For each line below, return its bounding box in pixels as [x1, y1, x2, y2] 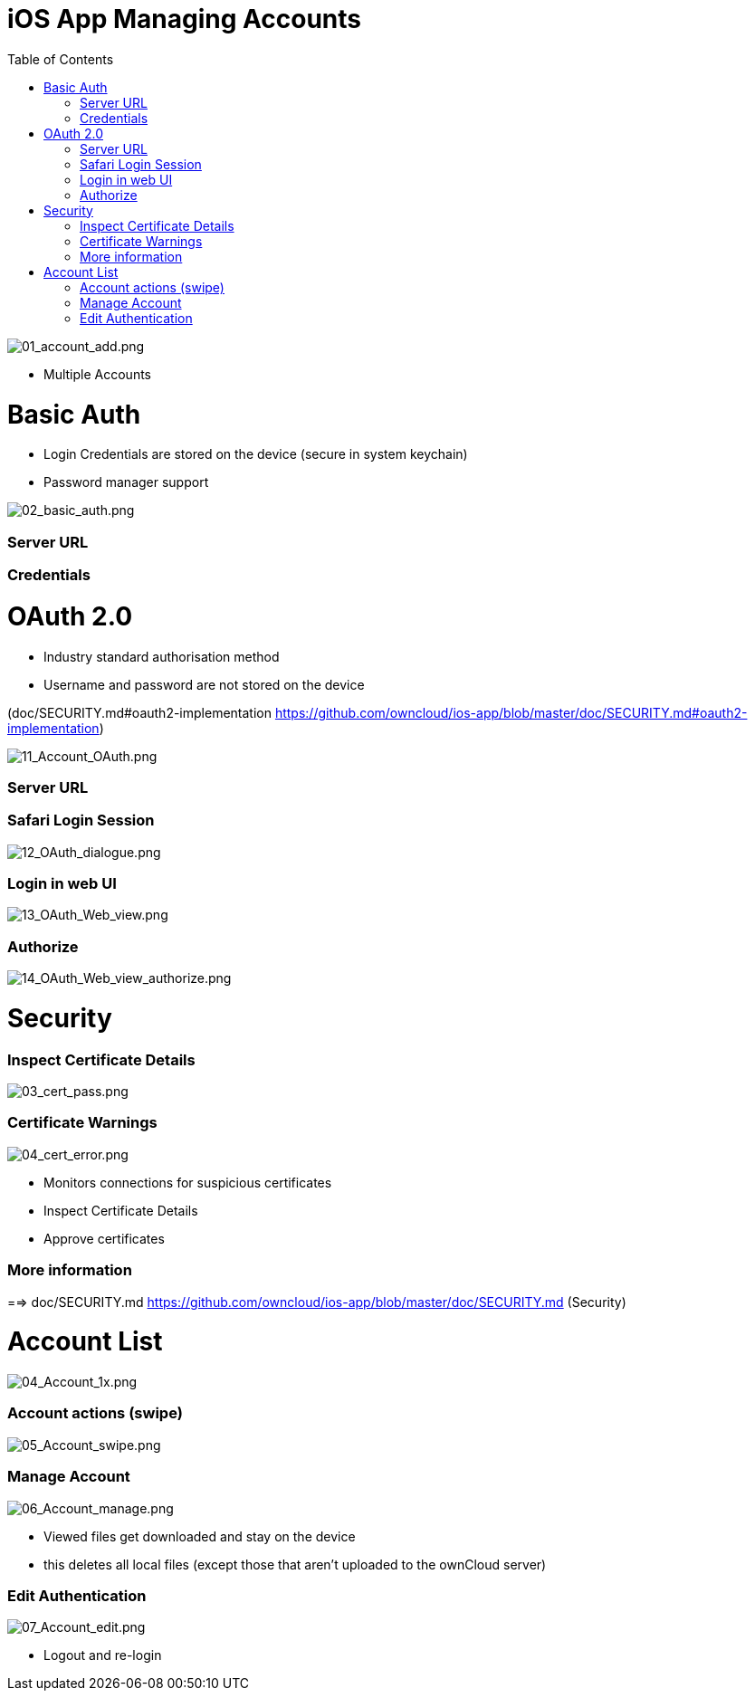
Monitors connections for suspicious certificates [43, 1174, 332, 1190]
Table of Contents [7, 51, 114, 67]
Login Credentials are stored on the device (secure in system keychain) [43, 446, 468, 463]
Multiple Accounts [43, 366, 151, 382]
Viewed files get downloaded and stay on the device [43, 1528, 356, 1544]
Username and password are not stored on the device [43, 676, 365, 692]
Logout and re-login [43, 1647, 162, 1664]
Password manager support [43, 474, 209, 491]
